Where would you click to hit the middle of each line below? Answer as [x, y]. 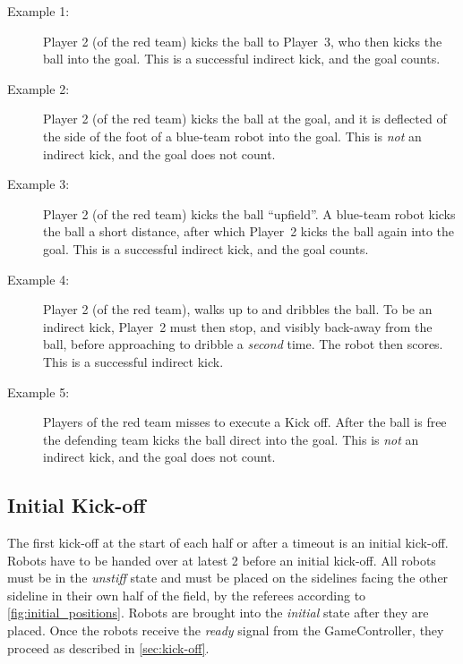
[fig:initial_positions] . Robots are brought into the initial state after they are [218, 613]
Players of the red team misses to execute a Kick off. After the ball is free [245, 422]
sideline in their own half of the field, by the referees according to [187, 595]
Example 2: [39, 88]
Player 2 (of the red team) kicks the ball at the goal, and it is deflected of [245, 119]
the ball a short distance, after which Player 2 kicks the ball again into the [249, 231]
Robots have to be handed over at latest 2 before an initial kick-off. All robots [222, 560]
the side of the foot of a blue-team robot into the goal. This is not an [232, 136]
